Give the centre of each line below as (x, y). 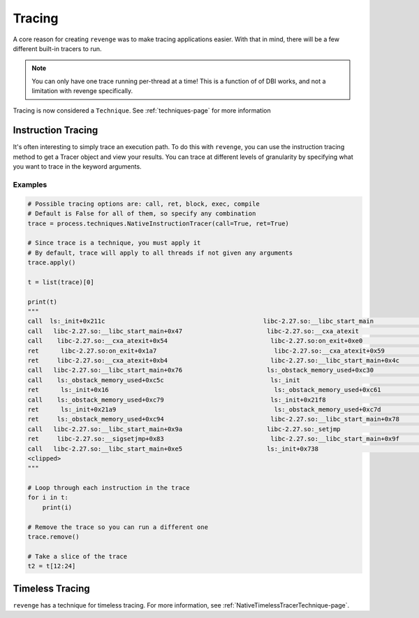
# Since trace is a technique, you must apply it (114, 243)
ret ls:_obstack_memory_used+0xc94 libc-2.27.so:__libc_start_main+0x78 (213, 419)
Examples (30, 184)
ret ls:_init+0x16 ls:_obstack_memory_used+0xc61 (204, 390)
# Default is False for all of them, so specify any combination (142, 214)
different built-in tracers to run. (57, 48)
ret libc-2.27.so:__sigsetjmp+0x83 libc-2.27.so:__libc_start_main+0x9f (213, 439)
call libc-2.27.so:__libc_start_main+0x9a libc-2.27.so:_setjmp (184, 429)
